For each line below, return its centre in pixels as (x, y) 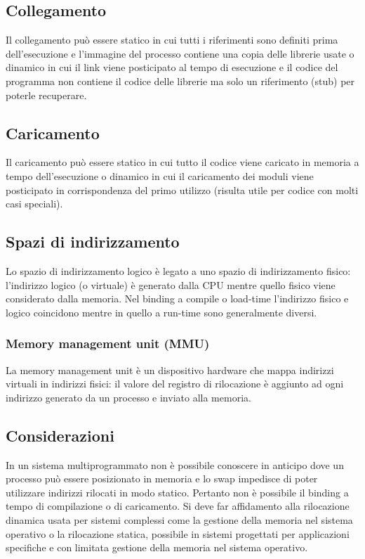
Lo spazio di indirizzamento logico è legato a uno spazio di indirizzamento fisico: (178, 270)
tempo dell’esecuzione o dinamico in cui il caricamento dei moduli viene (160, 175)
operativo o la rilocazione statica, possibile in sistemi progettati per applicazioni (178, 533)
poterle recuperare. (46, 95)
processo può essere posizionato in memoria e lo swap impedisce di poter (162, 478)
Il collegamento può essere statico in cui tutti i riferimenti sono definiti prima (172, 40)
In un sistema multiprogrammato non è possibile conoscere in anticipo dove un (175, 464)
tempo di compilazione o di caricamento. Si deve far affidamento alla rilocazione (178, 506)
